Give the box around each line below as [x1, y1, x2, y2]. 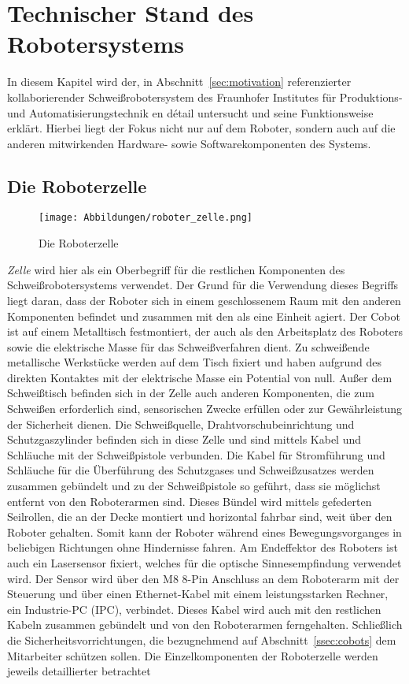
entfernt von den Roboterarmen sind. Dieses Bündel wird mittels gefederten [7, 493, 372, 509]
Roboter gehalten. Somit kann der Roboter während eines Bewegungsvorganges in [7, 523, 402, 540]
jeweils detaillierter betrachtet [7, 663, 151, 679]
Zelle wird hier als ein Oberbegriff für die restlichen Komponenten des [7, 261, 345, 277]
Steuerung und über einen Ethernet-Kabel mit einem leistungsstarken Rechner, [7, 585, 389, 602]
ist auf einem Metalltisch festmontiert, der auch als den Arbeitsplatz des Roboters [7, 323, 403, 340]
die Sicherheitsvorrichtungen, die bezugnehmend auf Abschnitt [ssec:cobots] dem [7, 631, 396, 648]
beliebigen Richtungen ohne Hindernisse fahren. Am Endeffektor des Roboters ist [7, 539, 398, 556]
